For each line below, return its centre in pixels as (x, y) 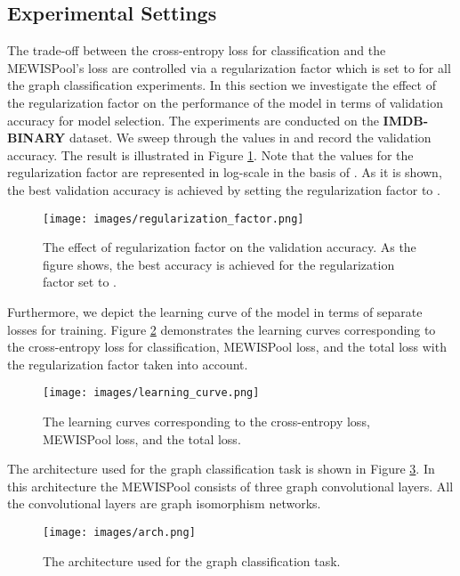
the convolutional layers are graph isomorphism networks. (164, 503)
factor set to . (80, 282)
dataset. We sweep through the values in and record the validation (250, 138)
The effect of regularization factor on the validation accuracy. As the (230, 247)
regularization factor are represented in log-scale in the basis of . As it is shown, (225, 172)
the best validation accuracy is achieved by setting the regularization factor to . (224, 189)
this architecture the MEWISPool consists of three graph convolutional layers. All (230, 486)
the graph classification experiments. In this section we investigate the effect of (222, 85)
